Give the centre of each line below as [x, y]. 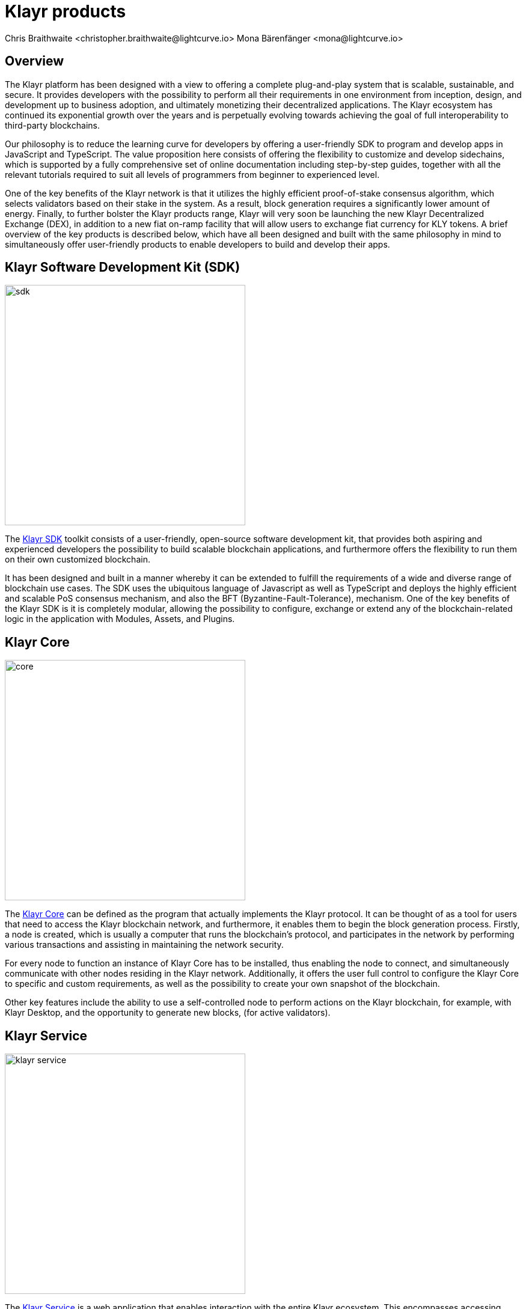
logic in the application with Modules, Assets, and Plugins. [120, 619]
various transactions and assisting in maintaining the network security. [144, 945]
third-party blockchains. [52, 125]
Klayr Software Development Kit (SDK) [123, 267]
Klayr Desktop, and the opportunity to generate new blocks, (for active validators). [168, 1013]
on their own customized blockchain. [78, 560]
